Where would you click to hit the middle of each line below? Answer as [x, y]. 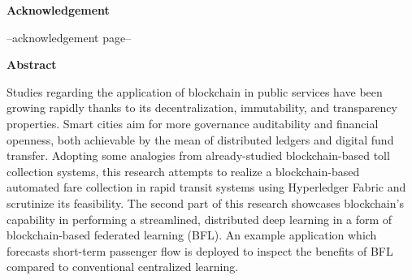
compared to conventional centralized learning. [123, 267]
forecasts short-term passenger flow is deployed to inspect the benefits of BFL [200, 250]
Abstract [32, 65]
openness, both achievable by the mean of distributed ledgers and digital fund [200, 139]
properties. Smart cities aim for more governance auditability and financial [193, 123]
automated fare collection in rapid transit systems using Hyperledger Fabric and [206, 187]
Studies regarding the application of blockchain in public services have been [195, 91]
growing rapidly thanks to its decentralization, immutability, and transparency [202, 108]
